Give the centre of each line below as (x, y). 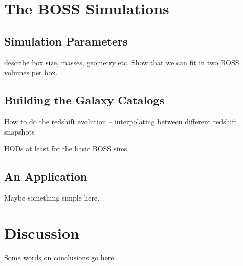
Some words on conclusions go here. (60, 257)
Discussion (42, 232)
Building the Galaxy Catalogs (84, 100)
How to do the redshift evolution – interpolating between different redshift (120, 121)
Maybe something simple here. (52, 197)
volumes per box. (31, 72)
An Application (46, 176)
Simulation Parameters (66, 41)
